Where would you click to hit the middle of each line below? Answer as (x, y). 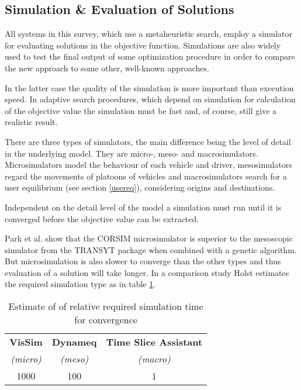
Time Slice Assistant (154, 342)
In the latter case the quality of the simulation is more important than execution (149, 87)
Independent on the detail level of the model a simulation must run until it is (143, 207)
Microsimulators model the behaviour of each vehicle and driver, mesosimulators (148, 165)
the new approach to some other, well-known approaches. (107, 68)
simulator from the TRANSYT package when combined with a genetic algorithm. (151, 249)
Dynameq (74, 342)
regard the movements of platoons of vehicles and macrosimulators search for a (146, 176)
